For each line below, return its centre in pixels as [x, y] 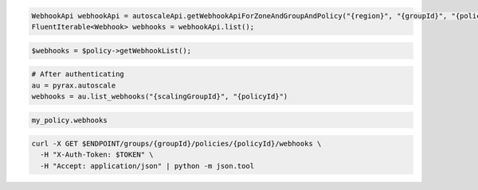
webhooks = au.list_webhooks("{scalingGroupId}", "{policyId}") [160, 96]
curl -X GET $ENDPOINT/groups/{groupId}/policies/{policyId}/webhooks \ [176, 144]
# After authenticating [78, 74]
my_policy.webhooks [69, 120]
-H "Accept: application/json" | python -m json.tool [147, 166]
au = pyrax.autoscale [74, 85]
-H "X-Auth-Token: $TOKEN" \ [97, 155]
